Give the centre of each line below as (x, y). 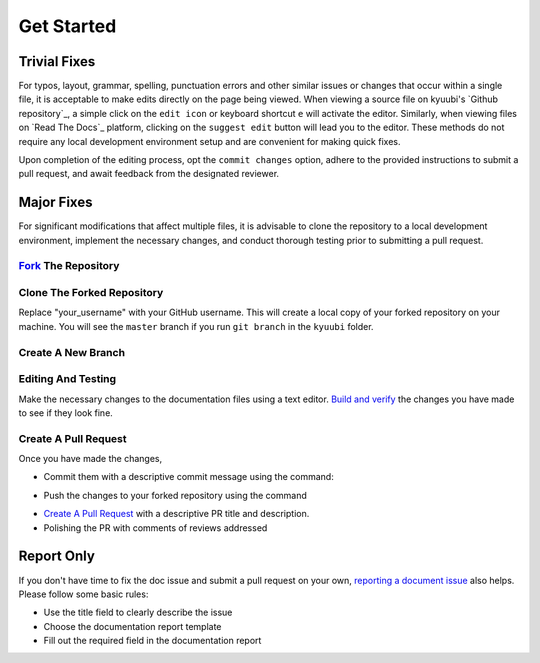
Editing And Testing (67, 379)
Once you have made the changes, (90, 459)
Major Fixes (55, 202)
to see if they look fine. (66, 412)
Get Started (67, 26)
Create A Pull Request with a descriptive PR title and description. (176, 514)
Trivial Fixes (57, 61)
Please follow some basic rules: (83, 594)
